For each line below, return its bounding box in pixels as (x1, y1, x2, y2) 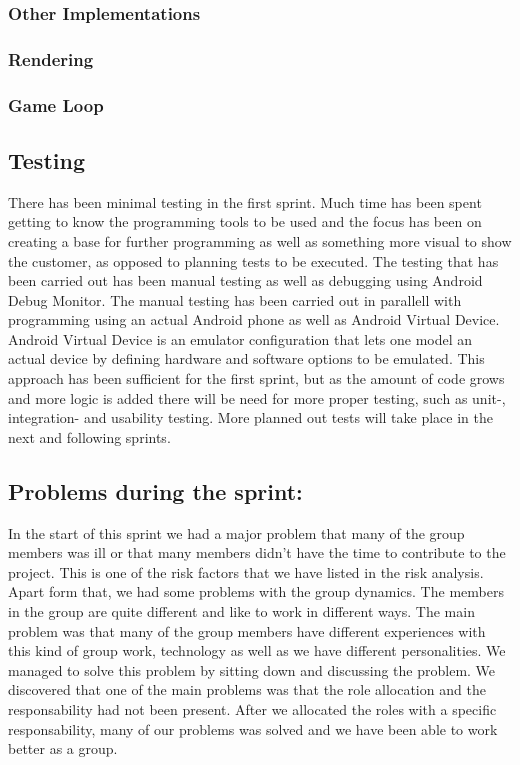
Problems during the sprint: (8, 475, 303, 506)
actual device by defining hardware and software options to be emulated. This (8, 348, 485, 369)
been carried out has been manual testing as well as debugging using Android (8, 270, 483, 291)
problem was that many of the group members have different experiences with (8, 620, 486, 641)
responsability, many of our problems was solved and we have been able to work (8, 718, 498, 739)
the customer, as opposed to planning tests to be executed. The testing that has (8, 250, 499, 271)
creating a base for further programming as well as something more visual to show (8, 230, 512, 251)
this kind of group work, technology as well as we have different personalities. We (8, 640, 506, 661)
